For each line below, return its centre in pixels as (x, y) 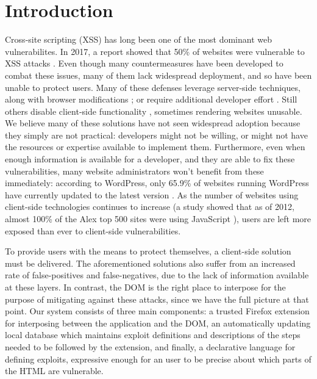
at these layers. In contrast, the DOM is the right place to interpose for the (145, 287)
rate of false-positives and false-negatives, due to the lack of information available (157, 275)
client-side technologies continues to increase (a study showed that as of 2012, (150, 207)
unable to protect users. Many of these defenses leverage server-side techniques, (153, 87)
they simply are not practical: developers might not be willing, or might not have (156, 135)
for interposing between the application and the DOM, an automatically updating (158, 323)
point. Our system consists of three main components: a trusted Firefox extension (157, 311)
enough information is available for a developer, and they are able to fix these (150, 159)
